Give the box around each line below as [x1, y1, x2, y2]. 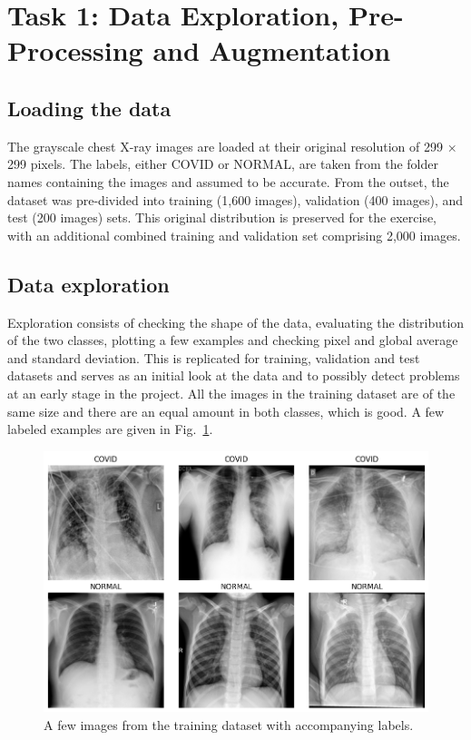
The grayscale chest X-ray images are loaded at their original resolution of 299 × [7, 136, 457, 155]
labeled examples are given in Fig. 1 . [7, 419, 213, 439]
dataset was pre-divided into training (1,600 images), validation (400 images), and [7, 190, 464, 209]
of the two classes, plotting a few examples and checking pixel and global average [7, 331, 458, 350]
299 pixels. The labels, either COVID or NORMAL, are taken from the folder [7, 154, 438, 173]
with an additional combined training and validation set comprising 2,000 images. [7, 225, 461, 244]
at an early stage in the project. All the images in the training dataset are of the [7, 383, 456, 402]
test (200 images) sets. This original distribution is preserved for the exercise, [7, 208, 437, 227]
